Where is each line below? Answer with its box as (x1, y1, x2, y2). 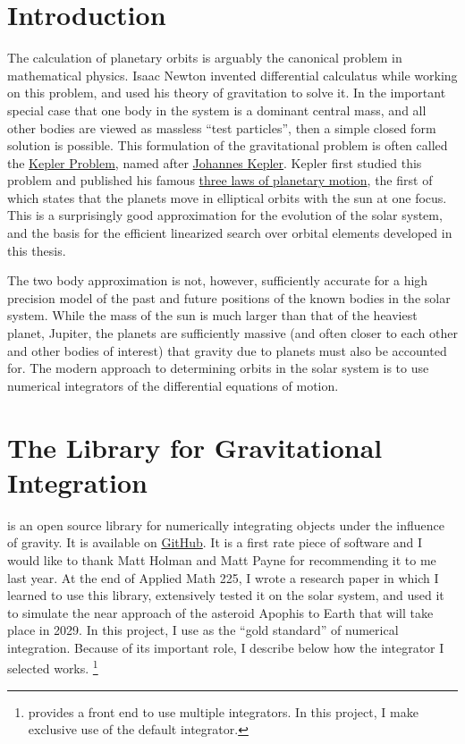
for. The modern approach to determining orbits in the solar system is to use (7, 359, 429, 377)
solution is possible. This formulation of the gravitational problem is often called (7, 136, 448, 155)
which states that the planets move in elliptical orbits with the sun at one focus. (7, 188, 447, 207)
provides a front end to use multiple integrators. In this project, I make (28, 702, 418, 721)
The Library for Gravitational (7, 428, 383, 465)
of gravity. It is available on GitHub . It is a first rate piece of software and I (7, 533, 423, 552)
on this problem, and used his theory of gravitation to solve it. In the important (7, 83, 446, 102)
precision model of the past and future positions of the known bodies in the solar (7, 288, 451, 307)
